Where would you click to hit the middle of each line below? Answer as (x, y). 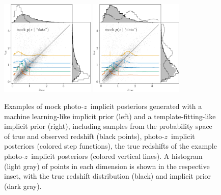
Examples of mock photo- (44, 106)
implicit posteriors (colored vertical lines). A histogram (117, 156)
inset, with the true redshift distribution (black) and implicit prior (108, 176)
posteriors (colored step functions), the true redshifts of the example (110, 146)
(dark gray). (23, 186)
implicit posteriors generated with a (146, 106)
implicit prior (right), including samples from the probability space (108, 126)
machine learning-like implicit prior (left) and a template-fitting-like (110, 116)
